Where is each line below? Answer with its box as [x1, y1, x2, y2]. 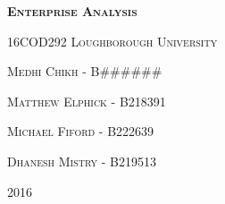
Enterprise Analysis [7, 2, 137, 20]
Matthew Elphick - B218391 [7, 91, 166, 110]
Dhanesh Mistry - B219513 [7, 151, 156, 170]
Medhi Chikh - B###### [7, 62, 162, 81]
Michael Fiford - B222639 [7, 122, 154, 140]
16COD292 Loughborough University [7, 31, 218, 50]
